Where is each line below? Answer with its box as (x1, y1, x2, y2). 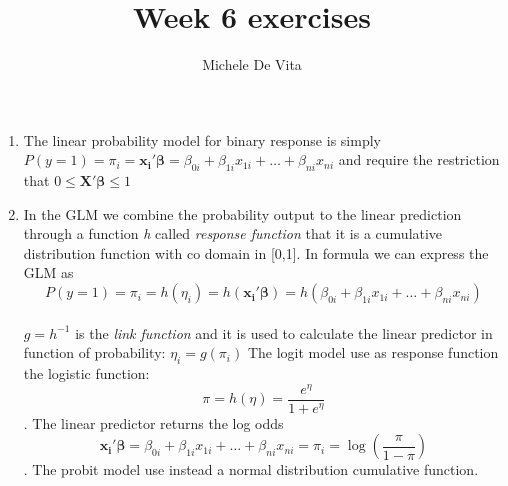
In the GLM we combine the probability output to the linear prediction (23, 203, 462, 224)
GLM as (23, 262, 74, 283)
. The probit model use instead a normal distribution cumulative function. (23, 459, 479, 480)
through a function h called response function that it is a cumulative (23, 223, 443, 244)
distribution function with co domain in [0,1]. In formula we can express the (23, 242, 489, 263)
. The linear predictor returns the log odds (23, 412, 284, 433)
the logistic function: (23, 363, 150, 384)
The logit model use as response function (247, 342, 499, 363)
